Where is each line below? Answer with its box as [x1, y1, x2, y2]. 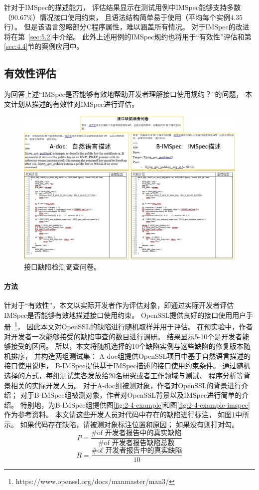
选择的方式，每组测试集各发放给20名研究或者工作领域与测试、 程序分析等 [4, 370, 244, 380]
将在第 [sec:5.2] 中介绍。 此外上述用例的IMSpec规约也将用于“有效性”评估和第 [4, 31, 252, 41]
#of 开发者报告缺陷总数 [98, 440, 175, 447]
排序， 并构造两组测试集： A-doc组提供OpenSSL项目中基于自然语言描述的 [10, 350, 251, 361]
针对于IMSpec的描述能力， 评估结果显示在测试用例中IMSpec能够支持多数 [4, 2, 241, 12]
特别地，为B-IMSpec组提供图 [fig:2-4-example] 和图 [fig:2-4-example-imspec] [20, 399, 250, 410]
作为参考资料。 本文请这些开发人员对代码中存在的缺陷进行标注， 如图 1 [4, 409, 236, 420]
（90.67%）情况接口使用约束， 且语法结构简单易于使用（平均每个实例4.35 [4, 11, 243, 22]
